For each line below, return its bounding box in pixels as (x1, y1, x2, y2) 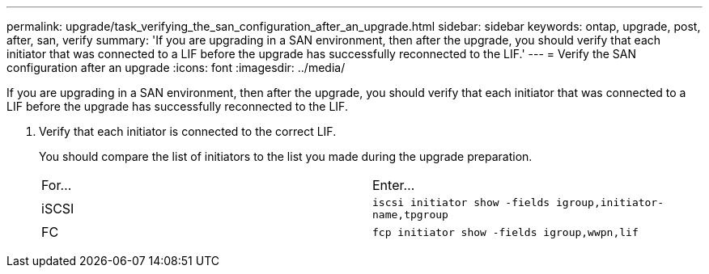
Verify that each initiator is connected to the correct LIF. (39, 124, 337, 138)
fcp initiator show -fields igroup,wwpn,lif (372, 226, 639, 238)
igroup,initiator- (555, 196, 664, 209)
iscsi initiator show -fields (372, 196, 550, 209)
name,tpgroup (372, 209, 448, 221)
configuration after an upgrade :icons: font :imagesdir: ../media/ (6, 61, 346, 74)
